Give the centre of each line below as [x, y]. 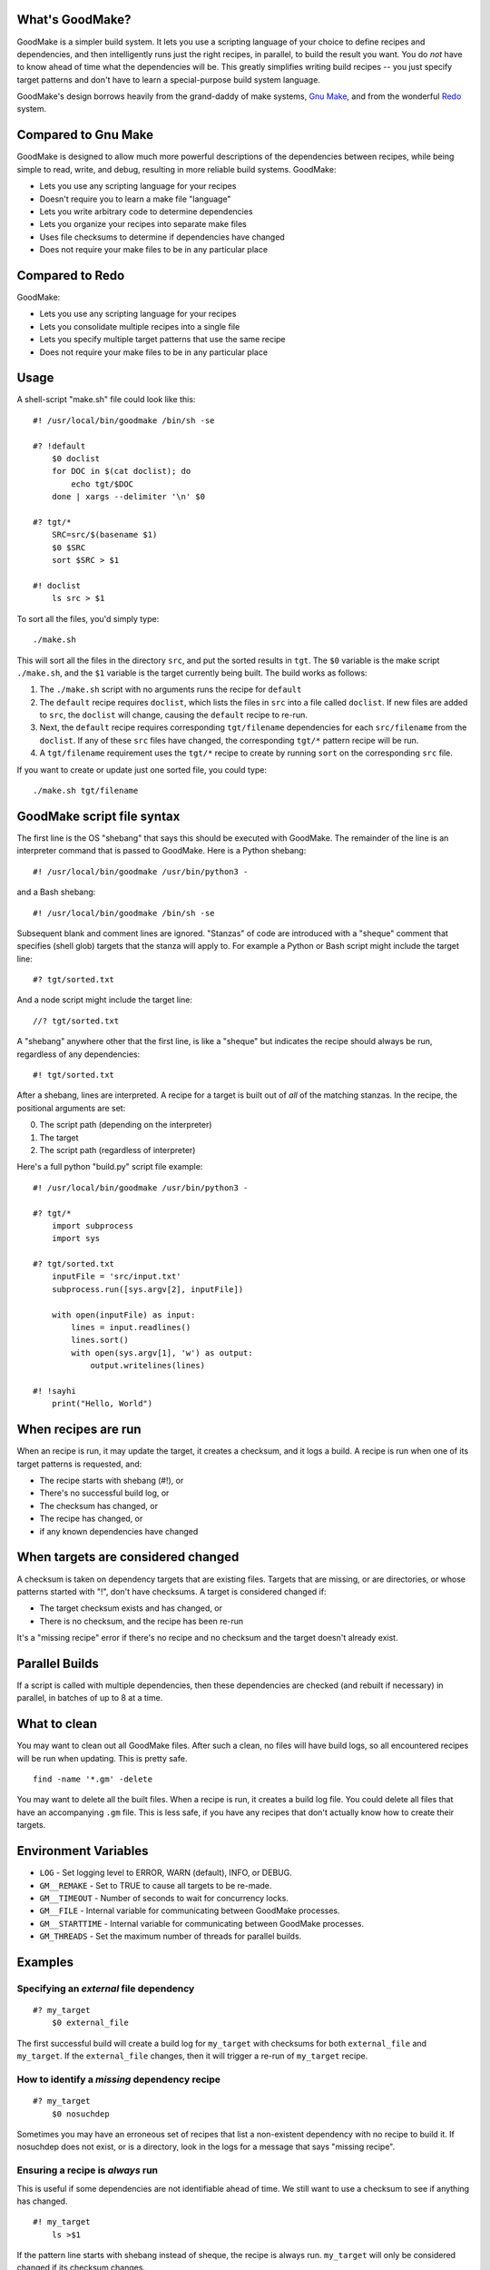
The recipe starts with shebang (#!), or [112, 1481]
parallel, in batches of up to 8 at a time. [90, 1698]
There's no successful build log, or [104, 1493]
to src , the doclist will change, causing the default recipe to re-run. [173, 715]
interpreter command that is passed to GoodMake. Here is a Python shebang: [162, 851]
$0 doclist [76, 459]
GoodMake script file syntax [98, 816]
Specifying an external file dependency [106, 1989]
